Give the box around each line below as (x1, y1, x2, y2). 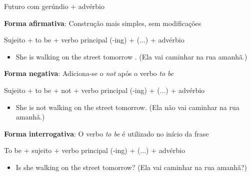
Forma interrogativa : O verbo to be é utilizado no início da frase (4, 128, 209, 138)
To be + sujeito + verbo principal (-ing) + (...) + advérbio (4, 145, 185, 155)
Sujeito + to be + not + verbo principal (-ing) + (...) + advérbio (4, 84, 205, 95)
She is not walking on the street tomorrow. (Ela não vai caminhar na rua (15, 101, 239, 112)
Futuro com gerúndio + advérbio (4, 1, 105, 11)
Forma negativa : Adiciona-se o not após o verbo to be (4, 68, 174, 78)
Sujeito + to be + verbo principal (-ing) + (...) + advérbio (4, 34, 184, 45)
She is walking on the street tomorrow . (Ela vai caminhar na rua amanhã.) (15, 51, 247, 61)
